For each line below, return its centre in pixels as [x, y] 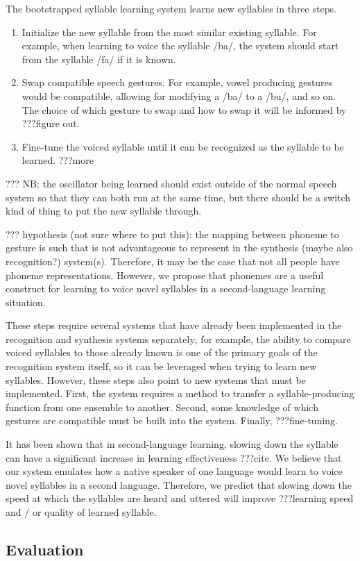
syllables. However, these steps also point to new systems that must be [156, 379]
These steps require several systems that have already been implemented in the [174, 325]
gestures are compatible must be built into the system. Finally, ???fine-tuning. [172, 420]
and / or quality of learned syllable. [81, 512]
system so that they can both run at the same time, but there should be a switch [178, 197]
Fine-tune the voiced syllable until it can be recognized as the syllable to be [183, 146]
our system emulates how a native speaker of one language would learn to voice [174, 471]
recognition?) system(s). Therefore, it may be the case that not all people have [173, 261]
